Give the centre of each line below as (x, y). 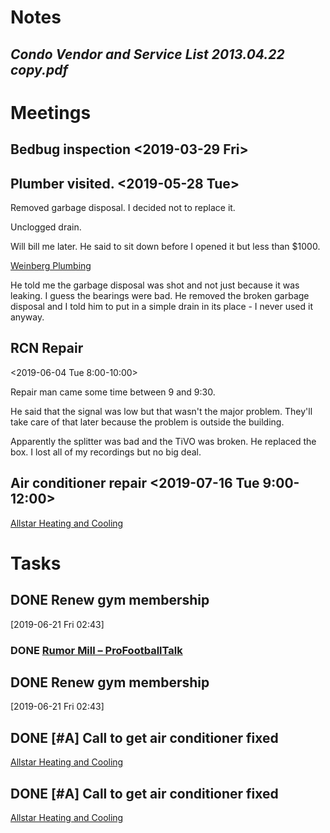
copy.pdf (39, 69)
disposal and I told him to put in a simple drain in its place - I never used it (161, 306)
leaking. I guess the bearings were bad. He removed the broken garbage (160, 295)
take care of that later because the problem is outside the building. (147, 422)
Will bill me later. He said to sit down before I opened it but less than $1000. (165, 246)
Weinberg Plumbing (51, 265)
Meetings (51, 112)
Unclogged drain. (46, 227)
